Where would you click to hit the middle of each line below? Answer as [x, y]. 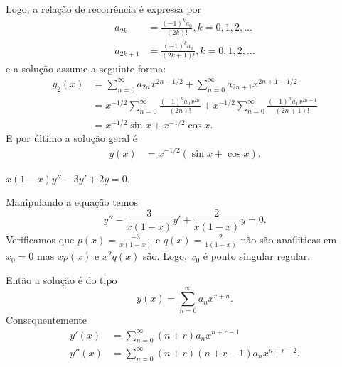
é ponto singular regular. [257, 256]
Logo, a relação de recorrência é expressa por [104, 9]
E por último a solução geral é [72, 137]
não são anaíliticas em [289, 239]
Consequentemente [47, 320]
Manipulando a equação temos [72, 202]
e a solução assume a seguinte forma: [86, 69]
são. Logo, [165, 256]
